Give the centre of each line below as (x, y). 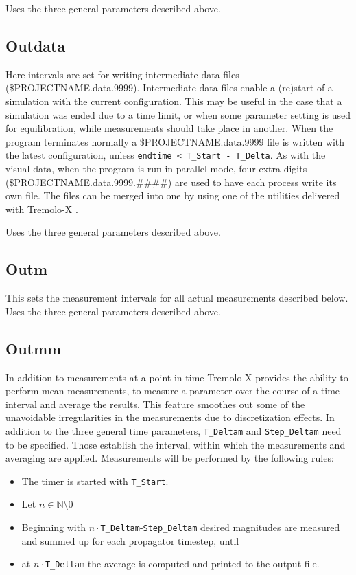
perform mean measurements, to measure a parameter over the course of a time (173, 391)
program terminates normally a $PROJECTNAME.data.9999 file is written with (175, 141)
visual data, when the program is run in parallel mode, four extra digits (156, 169)
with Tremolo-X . (42, 208)
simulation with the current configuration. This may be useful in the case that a (174, 101)
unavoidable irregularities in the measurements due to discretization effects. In (170, 417)
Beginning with (54, 527)
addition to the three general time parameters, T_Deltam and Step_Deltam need (174, 430)
